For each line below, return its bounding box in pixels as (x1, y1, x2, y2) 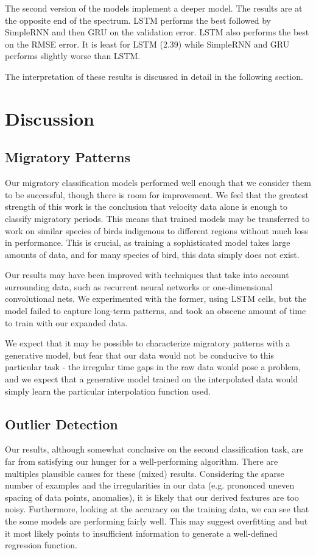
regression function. (5, 539, 77, 551)
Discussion (5, 106, 94, 131)
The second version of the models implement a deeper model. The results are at (5, 2, 303, 14)
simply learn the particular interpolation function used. (5, 384, 211, 397)
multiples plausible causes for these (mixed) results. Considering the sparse (5, 467, 284, 479)
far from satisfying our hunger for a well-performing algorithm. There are (5, 455, 278, 468)
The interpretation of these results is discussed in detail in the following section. (5, 70, 303, 82)
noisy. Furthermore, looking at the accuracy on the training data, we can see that (5, 503, 309, 515)
